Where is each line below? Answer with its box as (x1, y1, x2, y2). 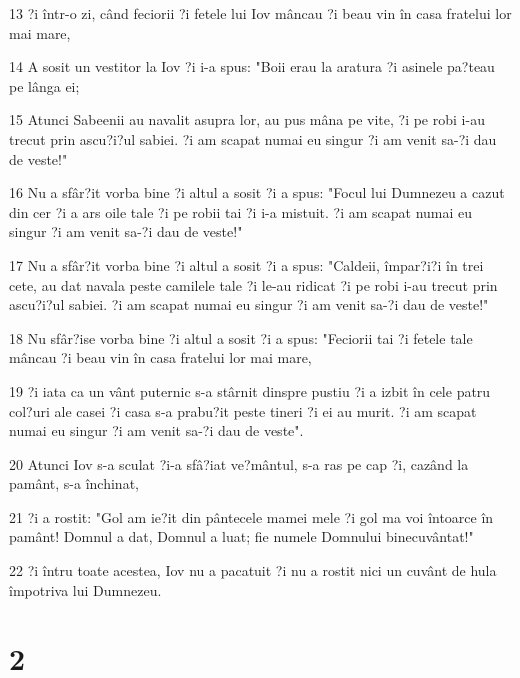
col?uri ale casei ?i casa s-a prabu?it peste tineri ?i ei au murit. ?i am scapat (9, 400, 477, 421)
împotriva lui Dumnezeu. (9, 579, 162, 600)
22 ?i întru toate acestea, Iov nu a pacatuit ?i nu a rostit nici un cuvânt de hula (9, 560, 497, 581)
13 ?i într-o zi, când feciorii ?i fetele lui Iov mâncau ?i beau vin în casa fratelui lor (9, 3, 512, 23)
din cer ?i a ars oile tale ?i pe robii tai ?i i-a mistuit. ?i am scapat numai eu (9, 201, 473, 222)
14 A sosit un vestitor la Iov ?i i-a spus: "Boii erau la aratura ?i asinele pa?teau (9, 56, 495, 77)
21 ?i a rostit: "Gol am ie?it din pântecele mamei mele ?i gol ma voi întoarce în (9, 506, 494, 527)
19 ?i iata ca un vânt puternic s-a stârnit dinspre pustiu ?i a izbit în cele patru (9, 380, 491, 401)
